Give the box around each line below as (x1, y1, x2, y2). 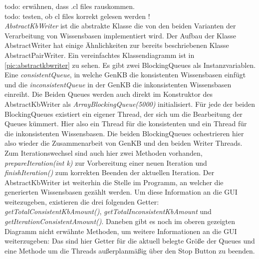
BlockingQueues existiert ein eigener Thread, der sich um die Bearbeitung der (4, 108, 243, 119)
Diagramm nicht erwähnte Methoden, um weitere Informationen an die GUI (4, 226, 237, 236)
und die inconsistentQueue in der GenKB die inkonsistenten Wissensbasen (4, 79, 232, 89)
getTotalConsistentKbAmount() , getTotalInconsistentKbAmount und (4, 206, 212, 217)
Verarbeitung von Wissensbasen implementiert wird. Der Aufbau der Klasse (4, 30, 237, 40)
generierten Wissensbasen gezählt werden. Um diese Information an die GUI (4, 187, 238, 197)
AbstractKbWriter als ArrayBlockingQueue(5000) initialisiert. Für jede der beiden (4, 98, 256, 109)
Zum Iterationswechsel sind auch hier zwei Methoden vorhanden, (4, 147, 203, 158)
